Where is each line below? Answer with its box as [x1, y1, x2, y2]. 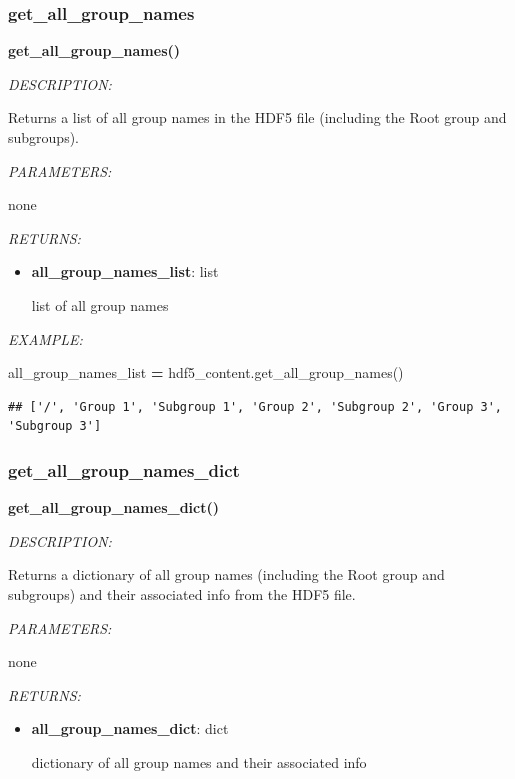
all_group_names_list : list [31, 261, 219, 282]
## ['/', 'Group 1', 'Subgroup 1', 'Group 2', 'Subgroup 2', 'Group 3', [8, 399, 502, 414]
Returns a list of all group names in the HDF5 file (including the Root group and [8, 107, 507, 128]
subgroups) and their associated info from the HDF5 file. [8, 583, 356, 604]
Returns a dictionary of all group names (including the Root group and [8, 564, 445, 585]
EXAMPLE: [8, 328, 83, 349]
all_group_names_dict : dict [31, 718, 229, 739]
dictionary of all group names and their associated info [31, 751, 367, 772]
